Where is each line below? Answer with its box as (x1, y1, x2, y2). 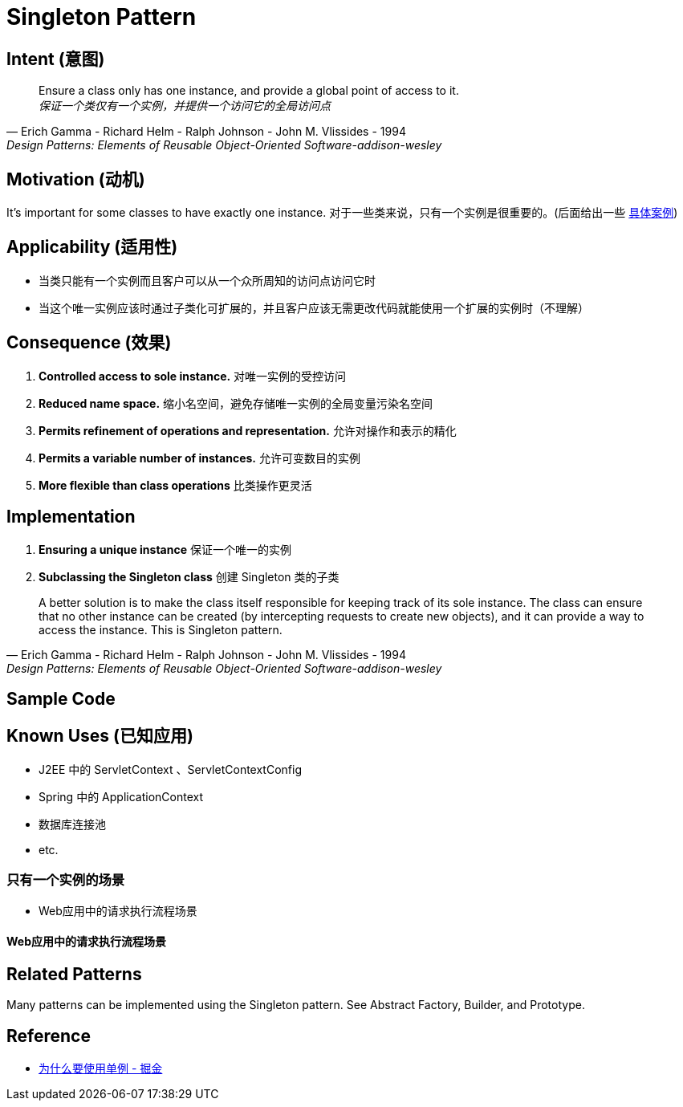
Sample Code (6, 688, 116, 709)
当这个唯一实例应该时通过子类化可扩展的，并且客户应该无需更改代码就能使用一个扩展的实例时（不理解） (39, 300, 589, 315)
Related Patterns (6, 963, 142, 984)
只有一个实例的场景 (6, 872, 125, 889)
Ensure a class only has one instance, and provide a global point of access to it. (39, 83, 459, 98)
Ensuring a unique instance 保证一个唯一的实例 (39, 542, 291, 556)
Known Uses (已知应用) (6, 726, 193, 747)
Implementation (6, 507, 136, 527)
